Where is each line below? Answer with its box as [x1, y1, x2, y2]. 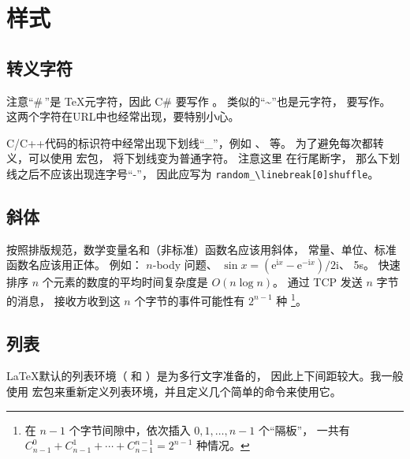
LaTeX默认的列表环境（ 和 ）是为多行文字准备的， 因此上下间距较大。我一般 [6, 368, 404, 384]
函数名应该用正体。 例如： [6, 256, 143, 273]
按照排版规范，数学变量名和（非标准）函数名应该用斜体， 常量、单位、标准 [6, 241, 397, 257]
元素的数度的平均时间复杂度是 [53, 274, 208, 290]
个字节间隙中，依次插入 [69, 421, 191, 438]
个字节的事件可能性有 [134, 292, 245, 308]
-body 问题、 [152, 256, 218, 273]
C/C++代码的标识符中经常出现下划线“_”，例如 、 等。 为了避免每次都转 [6, 134, 384, 151]
